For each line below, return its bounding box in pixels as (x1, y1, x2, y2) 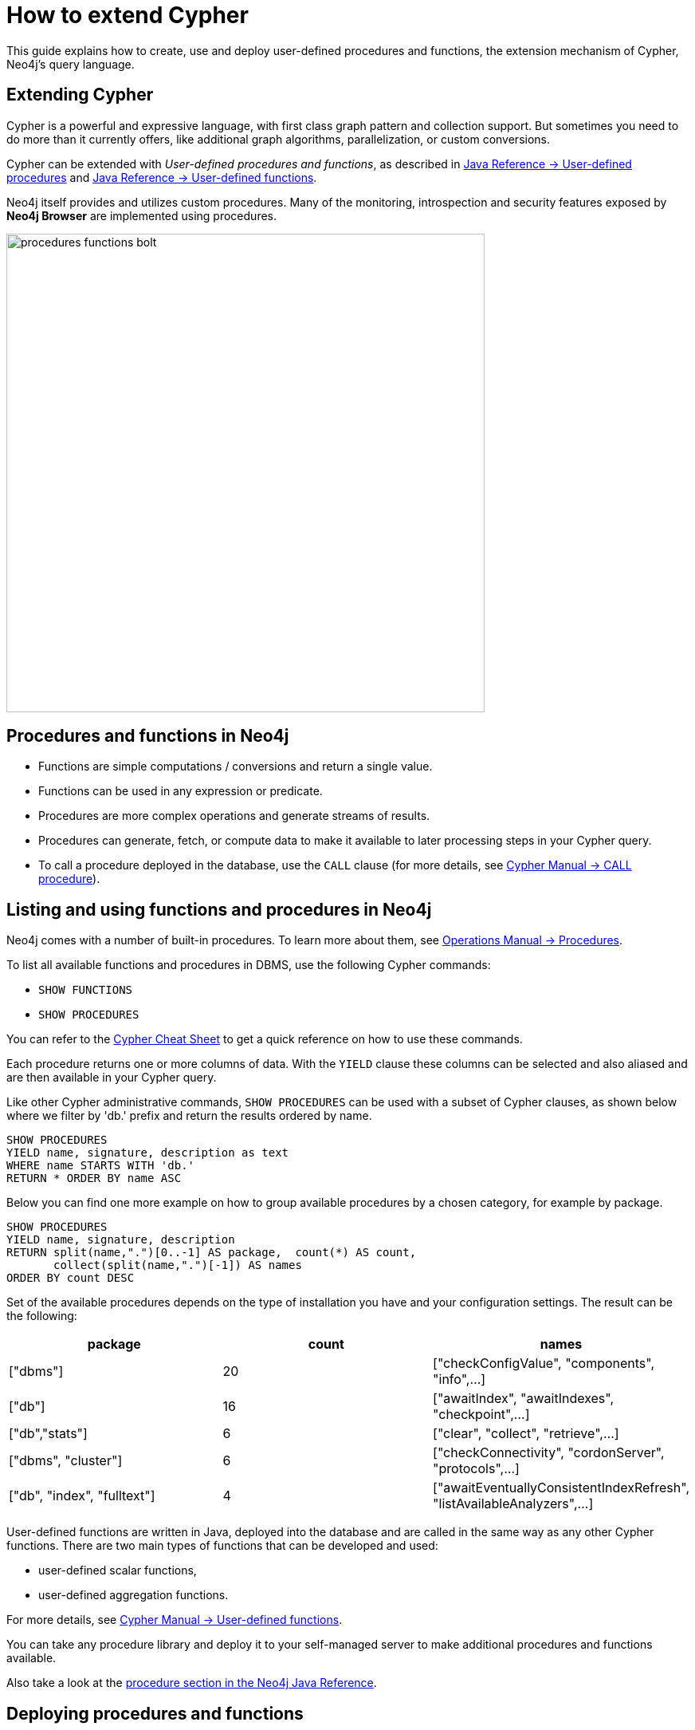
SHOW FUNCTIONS (38, 983, 133, 997)
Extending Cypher (6, 85, 154, 105)
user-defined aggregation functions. (38, 1588, 229, 1602)
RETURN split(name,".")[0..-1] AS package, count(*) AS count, (6, 1246, 417, 1259)
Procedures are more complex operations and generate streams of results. (38, 809, 430, 823)
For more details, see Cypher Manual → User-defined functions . (6, 1613, 343, 1627)
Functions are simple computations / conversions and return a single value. (38, 759, 433, 774)
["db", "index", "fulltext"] (9, 1488, 155, 1504)
